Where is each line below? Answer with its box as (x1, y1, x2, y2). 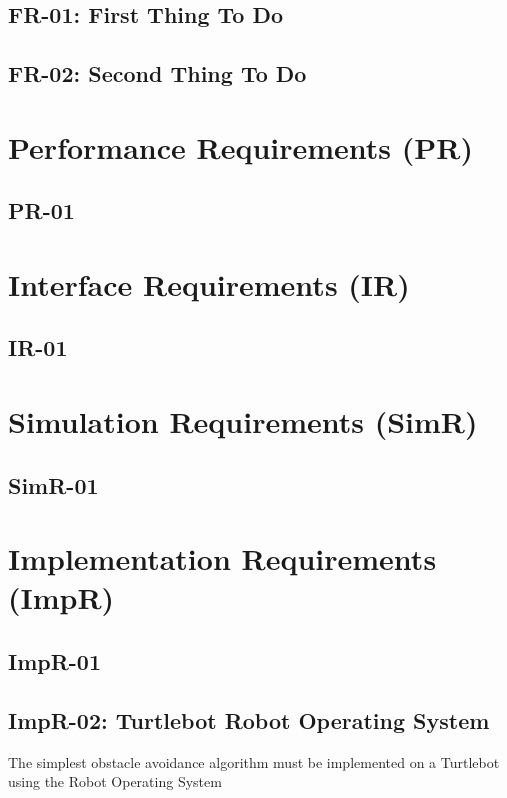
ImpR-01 (8, 645, 102, 676)
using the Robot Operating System (8, 771, 222, 792)
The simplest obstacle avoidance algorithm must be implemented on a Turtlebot (8, 751, 500, 772)
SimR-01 (8, 469, 99, 500)
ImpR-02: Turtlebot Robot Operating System (8, 704, 490, 735)
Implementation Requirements (8, 538, 437, 579)
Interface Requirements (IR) (8, 263, 410, 304)
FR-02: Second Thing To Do (8, 58, 307, 89)
